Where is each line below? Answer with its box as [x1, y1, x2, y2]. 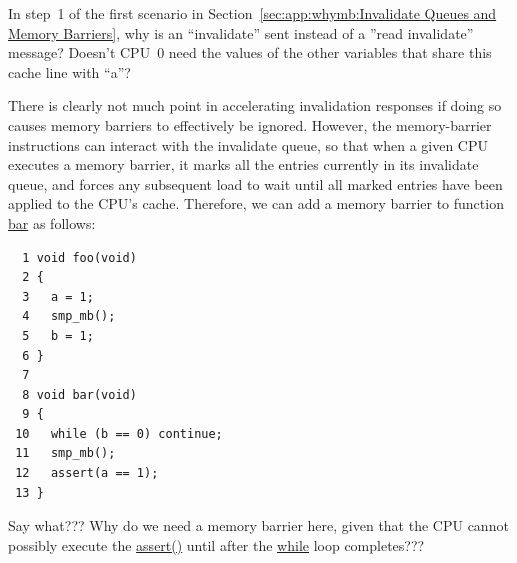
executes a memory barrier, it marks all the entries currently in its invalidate [8, 154, 479, 175]
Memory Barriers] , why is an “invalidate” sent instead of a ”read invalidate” [8, 22, 474, 43]
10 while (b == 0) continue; [15, 426, 223, 441]
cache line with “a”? [8, 61, 131, 82]
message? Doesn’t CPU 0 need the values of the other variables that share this [8, 42, 492, 63]
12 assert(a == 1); [15, 466, 159, 481]
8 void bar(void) [22, 387, 137, 402]
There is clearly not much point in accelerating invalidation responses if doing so [8, 95, 502, 116]
